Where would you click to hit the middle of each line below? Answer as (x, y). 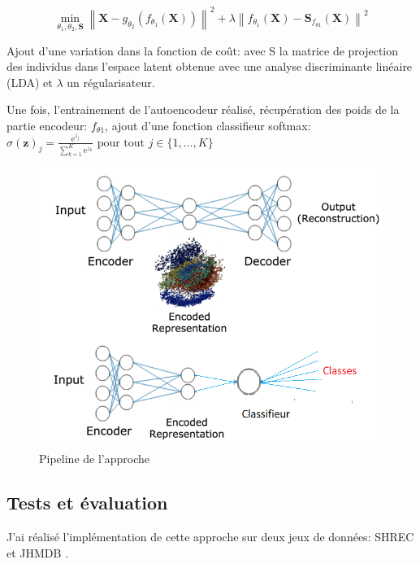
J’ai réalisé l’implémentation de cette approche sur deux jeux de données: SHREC (210, 536)
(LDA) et (30, 82)
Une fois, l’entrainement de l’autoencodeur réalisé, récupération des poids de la (203, 109)
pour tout (121, 143)
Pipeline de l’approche (94, 459)
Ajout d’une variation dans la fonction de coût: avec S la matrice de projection (203, 50)
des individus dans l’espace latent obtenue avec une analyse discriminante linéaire (210, 66)
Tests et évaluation (87, 503)
